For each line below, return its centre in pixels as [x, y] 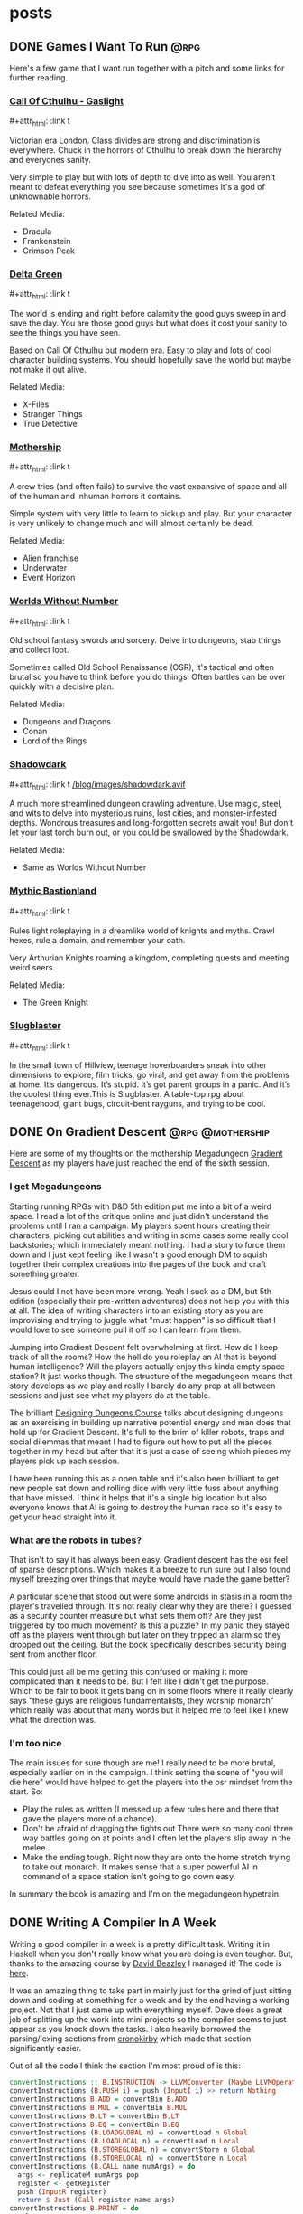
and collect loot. [39, 650]
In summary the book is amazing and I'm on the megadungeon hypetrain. [145, 1894]
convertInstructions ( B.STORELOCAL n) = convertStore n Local [129, 2158]
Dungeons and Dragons [66, 722]
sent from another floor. [53, 1654]
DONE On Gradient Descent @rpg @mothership [140, 1132]
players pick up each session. [64, 1461]
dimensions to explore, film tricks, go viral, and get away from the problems [150, 1074]
